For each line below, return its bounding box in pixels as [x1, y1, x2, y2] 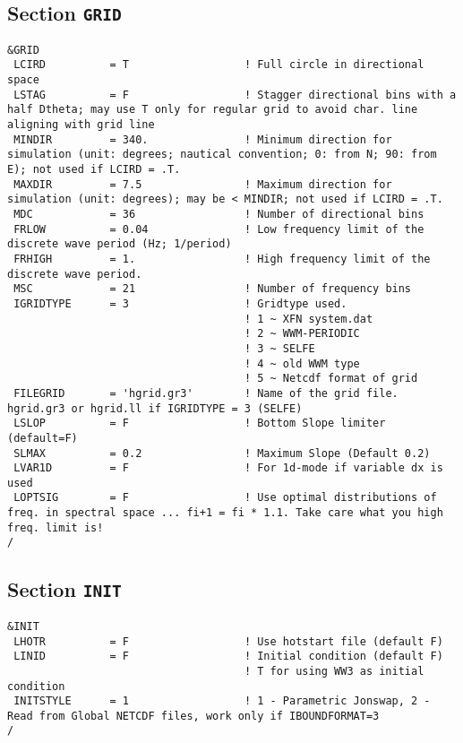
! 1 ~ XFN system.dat [244, 312, 373, 325]
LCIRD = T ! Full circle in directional [13, 58, 424, 72]
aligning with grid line [7, 118, 155, 132]
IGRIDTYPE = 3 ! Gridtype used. [13, 297, 347, 310]
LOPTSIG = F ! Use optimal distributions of [13, 491, 437, 505]
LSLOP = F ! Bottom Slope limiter [13, 417, 386, 430]
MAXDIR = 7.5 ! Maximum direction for [13, 177, 392, 191]
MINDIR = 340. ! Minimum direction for [13, 133, 392, 146]
